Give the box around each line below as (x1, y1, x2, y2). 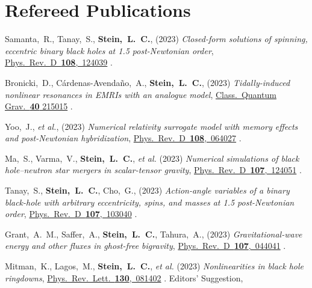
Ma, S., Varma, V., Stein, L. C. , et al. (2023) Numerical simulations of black (5, 152, 299, 164)
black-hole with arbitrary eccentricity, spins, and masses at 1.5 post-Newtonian (5, 195, 295, 208)
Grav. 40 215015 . (5, 100, 73, 112)
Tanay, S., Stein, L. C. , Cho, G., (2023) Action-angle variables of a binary (5, 184, 290, 197)
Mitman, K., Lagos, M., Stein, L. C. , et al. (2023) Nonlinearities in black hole (5, 260, 304, 272)
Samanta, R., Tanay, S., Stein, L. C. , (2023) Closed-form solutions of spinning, (5, 32, 308, 45)
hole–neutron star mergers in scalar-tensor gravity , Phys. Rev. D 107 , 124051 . (5, 164, 302, 176)
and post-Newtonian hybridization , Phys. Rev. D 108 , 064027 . (5, 132, 242, 144)
